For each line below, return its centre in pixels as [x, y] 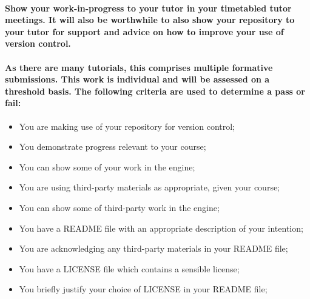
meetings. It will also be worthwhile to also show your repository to [150, 20]
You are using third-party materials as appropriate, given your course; [150, 187]
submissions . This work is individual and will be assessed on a [137, 79]
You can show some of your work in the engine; [107, 166]
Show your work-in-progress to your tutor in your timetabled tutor [148, 8]
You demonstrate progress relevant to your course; [113, 146]
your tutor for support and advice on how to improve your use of [144, 31]
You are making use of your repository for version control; [127, 126]
